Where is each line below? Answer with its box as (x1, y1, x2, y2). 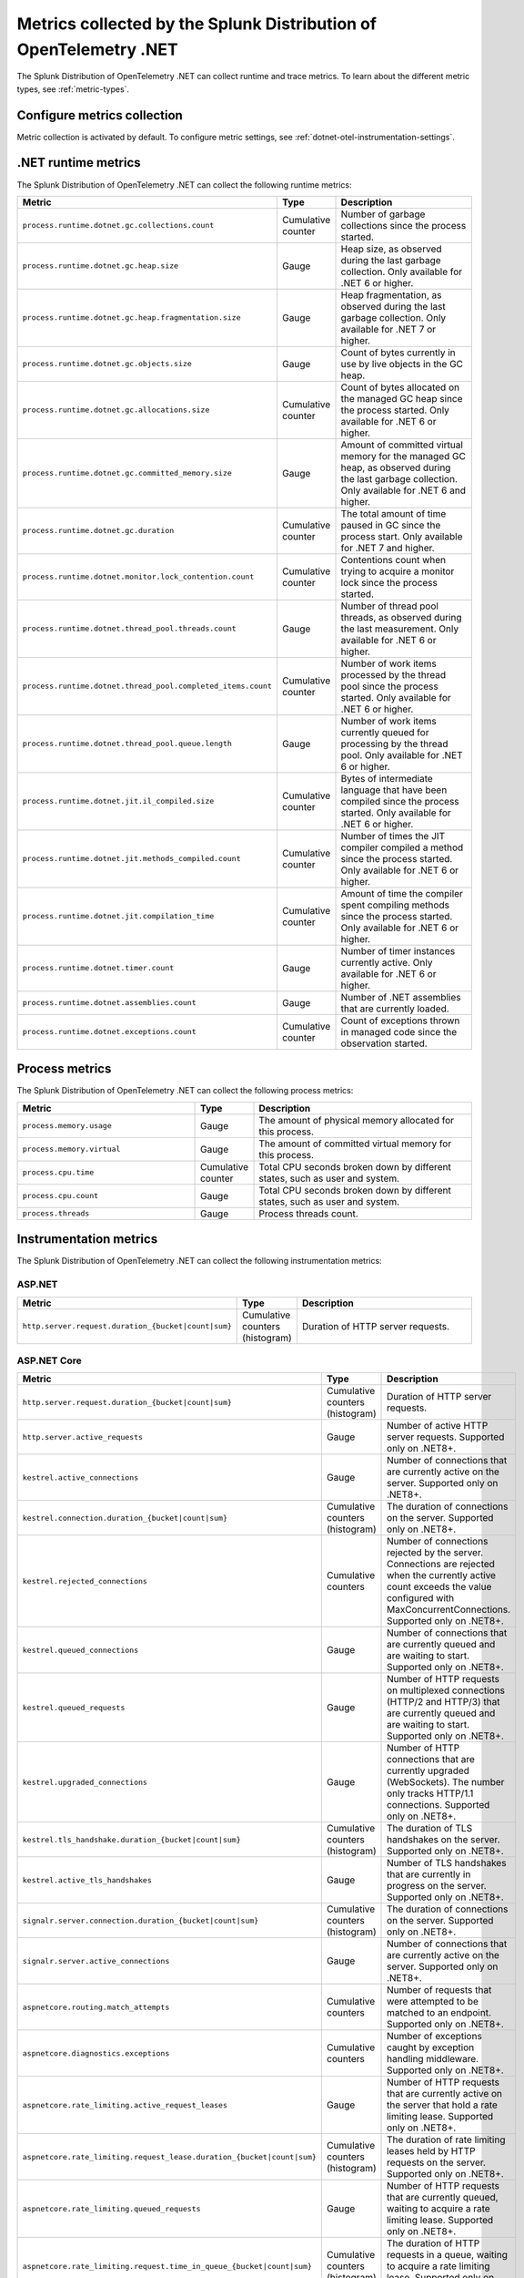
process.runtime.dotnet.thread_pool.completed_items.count (22, 682, 273, 692)
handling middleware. (387, 2053, 479, 2066)
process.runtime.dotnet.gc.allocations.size (22, 405, 210, 415)
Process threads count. (258, 1207, 358, 1220)
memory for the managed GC (340, 449, 466, 462)
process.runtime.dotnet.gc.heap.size (22, 261, 179, 271)
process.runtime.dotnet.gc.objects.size (22, 359, 193, 369)
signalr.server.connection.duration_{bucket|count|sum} (22, 1915, 259, 1925)
